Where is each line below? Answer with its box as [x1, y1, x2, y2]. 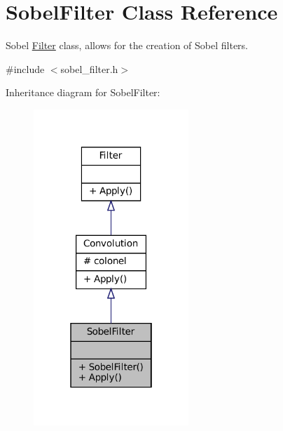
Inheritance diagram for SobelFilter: [6, 85, 160, 100]
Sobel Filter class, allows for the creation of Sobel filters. [6, 38, 249, 53]
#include [6, 61, 45, 76]
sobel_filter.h [60, 61, 118, 76]
